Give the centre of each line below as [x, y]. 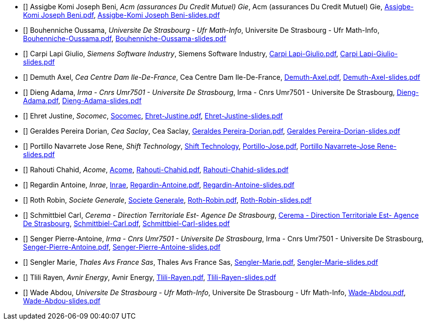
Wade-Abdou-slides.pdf [62, 301]
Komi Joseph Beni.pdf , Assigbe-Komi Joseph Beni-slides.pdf [122, 15]
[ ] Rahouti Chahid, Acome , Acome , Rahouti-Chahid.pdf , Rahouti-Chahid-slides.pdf [156, 170]
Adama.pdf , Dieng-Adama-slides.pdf [82, 101]
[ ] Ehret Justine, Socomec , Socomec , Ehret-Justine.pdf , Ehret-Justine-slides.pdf [153, 116]
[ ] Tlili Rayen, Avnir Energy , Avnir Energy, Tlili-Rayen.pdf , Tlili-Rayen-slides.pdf [150, 277]
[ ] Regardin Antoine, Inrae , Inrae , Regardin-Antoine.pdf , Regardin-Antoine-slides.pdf [159, 185]
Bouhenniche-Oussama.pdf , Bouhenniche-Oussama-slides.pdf [125, 38]
